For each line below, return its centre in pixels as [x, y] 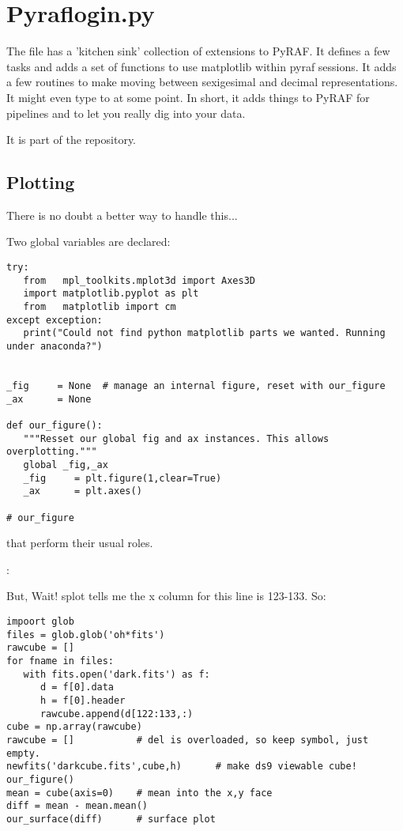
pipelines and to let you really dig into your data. [126, 113]
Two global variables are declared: [89, 242]
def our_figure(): [55, 425]
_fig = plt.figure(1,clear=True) [122, 478]
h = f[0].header [83, 700]
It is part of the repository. [72, 140]
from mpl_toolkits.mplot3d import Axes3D [139, 280]
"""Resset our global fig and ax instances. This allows [176, 438]
